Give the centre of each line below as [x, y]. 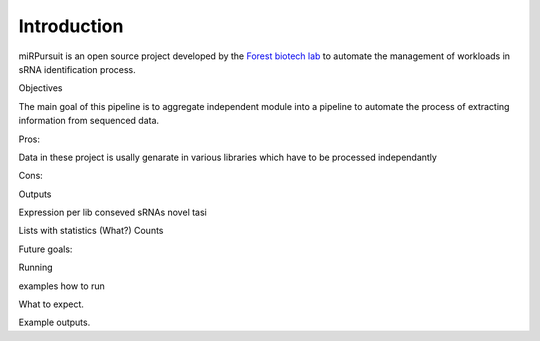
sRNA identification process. [77, 69]
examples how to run [61, 286]
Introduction [71, 26]
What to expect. [51, 304]
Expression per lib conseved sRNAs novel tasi [112, 212]
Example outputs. [54, 322]
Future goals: [45, 249]
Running [36, 267]
